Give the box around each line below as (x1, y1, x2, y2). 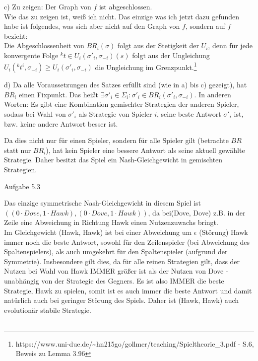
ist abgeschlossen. (99, 1, 152, 11)
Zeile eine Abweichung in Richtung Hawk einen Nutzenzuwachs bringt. (4, 217, 218, 227)
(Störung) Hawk (199, 226, 248, 237)
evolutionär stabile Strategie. (4, 304, 91, 315)
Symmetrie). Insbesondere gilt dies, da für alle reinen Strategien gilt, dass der (4, 256, 240, 266)
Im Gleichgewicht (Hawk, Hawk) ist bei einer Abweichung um (4, 226, 192, 237)
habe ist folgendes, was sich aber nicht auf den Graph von (4, 21, 180, 31)
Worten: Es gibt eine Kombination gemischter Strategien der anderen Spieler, (4, 99, 239, 109)
